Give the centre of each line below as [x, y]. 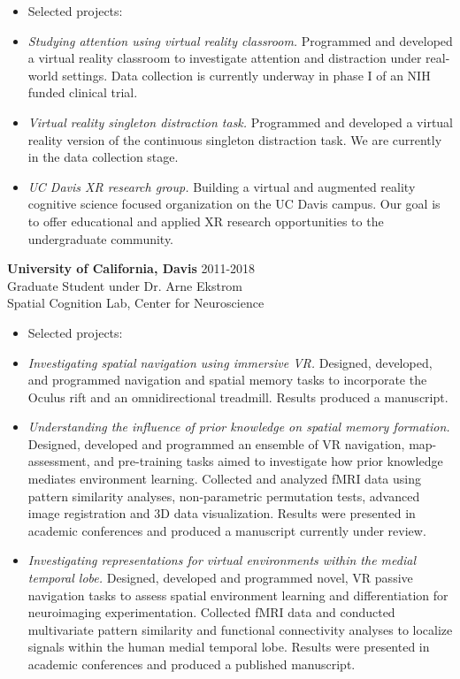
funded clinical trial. [83, 92]
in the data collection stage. [103, 157]
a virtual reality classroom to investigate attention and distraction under [225, 58]
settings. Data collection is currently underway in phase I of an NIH [246, 75]
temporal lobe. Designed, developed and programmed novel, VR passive [220, 578]
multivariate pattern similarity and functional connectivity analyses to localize [240, 629]
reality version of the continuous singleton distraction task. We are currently [235, 139]
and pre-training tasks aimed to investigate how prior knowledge [268, 461]
